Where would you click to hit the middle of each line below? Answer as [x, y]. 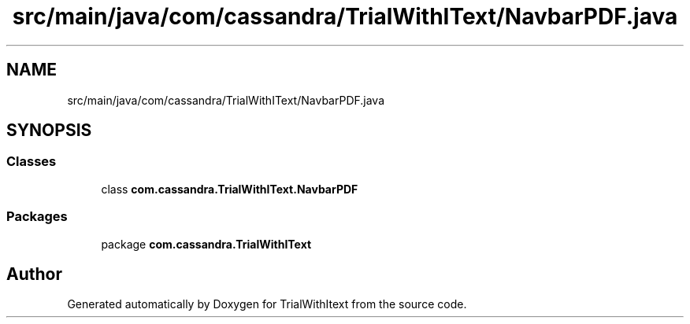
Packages [37, 217]
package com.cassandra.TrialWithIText [206, 244]
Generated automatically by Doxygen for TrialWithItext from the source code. [267, 304]
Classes [32, 162]
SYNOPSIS [49, 131]
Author [34, 274]
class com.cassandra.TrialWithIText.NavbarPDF [230, 189]
